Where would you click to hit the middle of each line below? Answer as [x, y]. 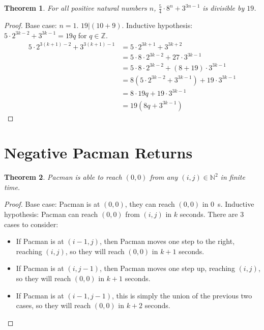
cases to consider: [31, 224]
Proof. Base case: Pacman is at [52, 204]
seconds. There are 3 [212, 214]
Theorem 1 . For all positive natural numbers [76, 8]
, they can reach [150, 204]
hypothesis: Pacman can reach [51, 214]
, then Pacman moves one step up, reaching [167, 268]
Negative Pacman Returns [98, 153]
